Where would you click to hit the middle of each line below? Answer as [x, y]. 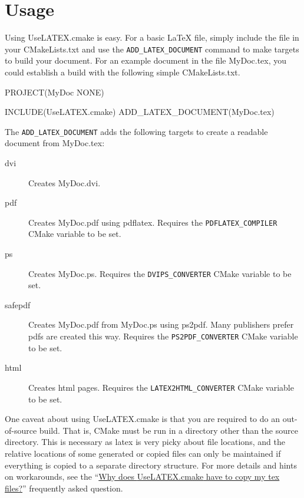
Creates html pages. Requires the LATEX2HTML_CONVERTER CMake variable [161, 387]
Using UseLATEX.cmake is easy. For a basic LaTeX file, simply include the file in [152, 37]
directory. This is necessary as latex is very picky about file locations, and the [145, 442]
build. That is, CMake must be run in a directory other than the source [168, 430]
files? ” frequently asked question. [64, 488]
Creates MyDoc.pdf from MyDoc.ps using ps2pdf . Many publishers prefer [161, 324]
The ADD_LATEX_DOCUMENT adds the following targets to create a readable [136, 131]
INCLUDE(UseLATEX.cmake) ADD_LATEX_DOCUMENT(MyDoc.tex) [140, 112]
